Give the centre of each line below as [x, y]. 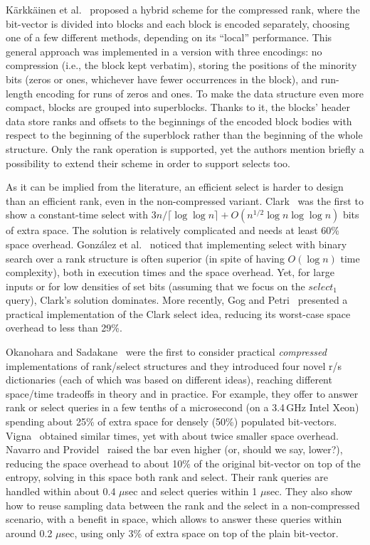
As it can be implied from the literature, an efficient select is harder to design [175, 187]
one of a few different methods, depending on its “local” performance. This [169, 37]
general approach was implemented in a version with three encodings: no [164, 51]
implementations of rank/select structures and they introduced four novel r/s [174, 365]
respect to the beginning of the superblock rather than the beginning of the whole [184, 135]
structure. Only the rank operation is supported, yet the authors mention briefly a [185, 148]
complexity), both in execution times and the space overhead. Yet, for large [170, 272]
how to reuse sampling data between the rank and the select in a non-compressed [183, 505]
